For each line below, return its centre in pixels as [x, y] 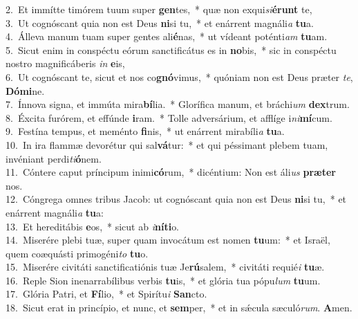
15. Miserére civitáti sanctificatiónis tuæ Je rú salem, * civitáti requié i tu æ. [165, 267]
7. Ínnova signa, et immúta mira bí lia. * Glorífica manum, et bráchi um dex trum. [178, 104]
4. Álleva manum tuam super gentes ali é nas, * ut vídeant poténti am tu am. [167, 36]
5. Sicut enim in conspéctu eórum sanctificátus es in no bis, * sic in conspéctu [171, 49]
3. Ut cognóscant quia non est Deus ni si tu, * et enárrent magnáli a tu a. [160, 22]
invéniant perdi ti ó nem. [54, 158]
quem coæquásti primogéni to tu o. [77, 253]
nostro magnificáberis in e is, [65, 63]
